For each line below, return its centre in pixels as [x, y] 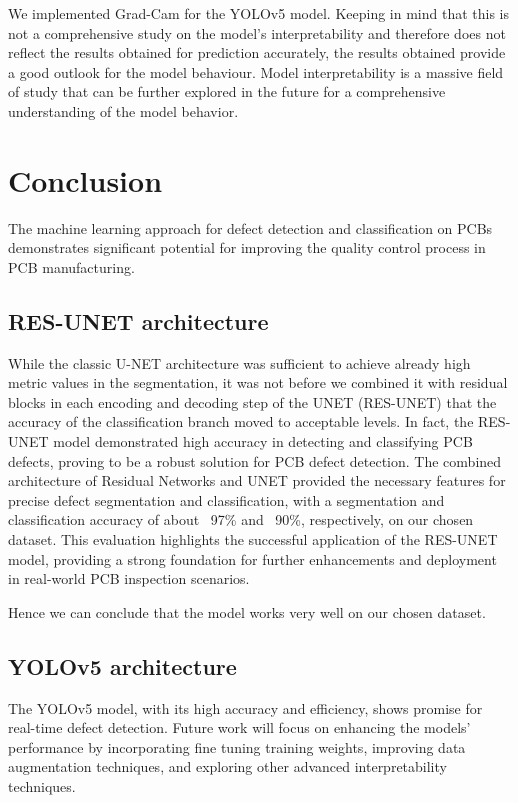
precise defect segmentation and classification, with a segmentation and [226, 499]
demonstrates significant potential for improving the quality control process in [247, 247]
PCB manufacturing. [71, 266]
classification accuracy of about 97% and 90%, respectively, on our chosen [241, 519]
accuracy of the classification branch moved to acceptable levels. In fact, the [241, 421]
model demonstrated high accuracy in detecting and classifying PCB [263, 441]
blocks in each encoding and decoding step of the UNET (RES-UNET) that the [252, 401]
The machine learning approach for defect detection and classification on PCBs [250, 227]
